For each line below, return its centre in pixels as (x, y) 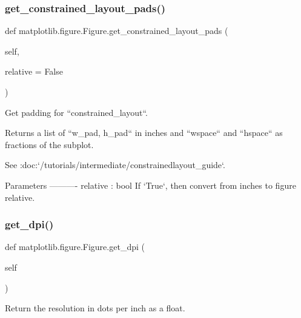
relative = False (34, 71)
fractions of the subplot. (49, 144)
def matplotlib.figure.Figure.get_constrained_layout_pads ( (117, 31)
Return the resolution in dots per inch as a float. (95, 308)
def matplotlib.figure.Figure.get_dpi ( (75, 247)
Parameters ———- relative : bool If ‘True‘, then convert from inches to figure (150, 185)
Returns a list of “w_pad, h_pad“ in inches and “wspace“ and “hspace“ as (144, 133)
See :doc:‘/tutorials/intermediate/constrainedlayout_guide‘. (115, 165)
